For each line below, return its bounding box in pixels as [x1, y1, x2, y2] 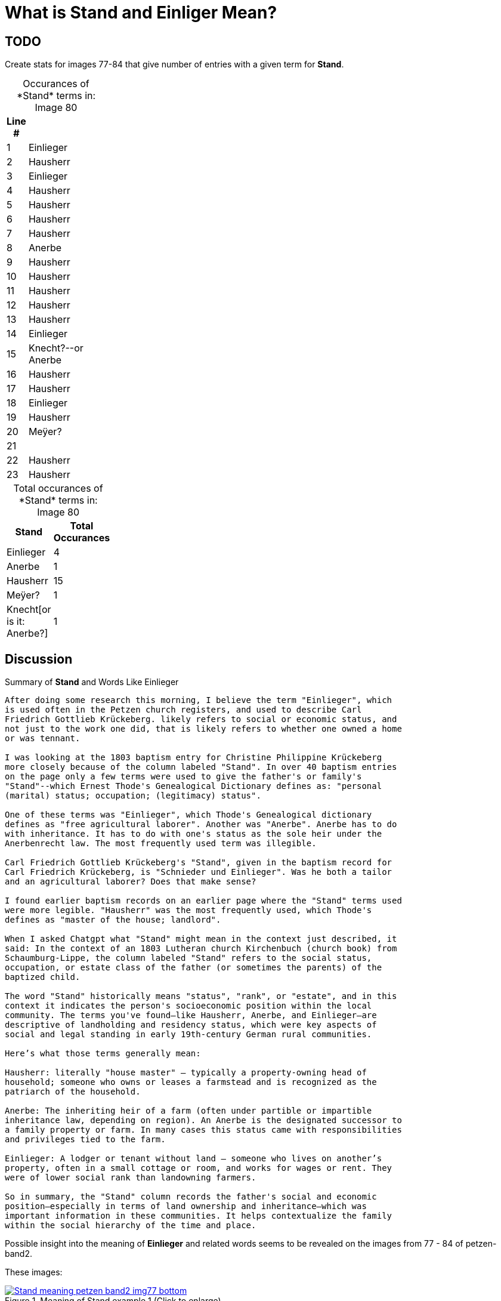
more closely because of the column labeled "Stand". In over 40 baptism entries [5, 762, 397, 772]
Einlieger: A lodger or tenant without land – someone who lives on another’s [5, 1154, 382, 1164]
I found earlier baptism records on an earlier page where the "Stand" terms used [5, 896, 402, 906]
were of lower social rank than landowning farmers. [5, 1173, 256, 1183]
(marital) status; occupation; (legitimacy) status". [5, 791, 261, 801]
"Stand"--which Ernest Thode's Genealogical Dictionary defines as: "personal [5, 781, 382, 791]
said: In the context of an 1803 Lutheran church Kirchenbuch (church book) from [5, 944, 397, 954]
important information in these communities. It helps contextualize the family [5, 1211, 392, 1221]
